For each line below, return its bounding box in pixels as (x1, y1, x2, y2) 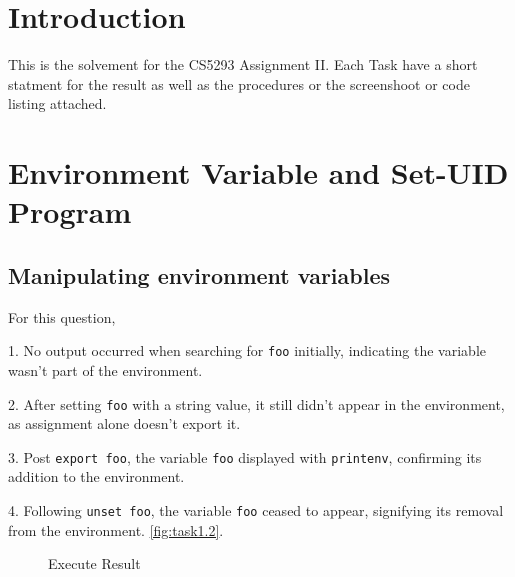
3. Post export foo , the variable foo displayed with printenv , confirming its (8, 446, 482, 467)
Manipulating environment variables (8, 259, 391, 290)
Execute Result (48, 553, 141, 574)
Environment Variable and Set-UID (8, 152, 509, 193)
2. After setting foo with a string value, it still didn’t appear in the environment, (8, 393, 505, 414)
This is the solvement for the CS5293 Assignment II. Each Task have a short (8, 54, 478, 75)
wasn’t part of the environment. (8, 359, 203, 380)
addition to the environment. (8, 466, 185, 487)
